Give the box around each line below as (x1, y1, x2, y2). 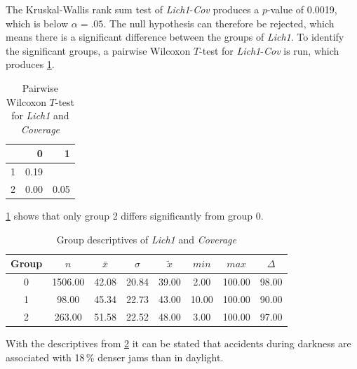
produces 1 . (6, 57, 55, 72)
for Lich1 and (11, 108, 69, 123)
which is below (6, 15, 69, 30)
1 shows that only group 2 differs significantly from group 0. (6, 208, 264, 223)
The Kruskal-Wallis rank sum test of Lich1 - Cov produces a (6, 2, 260, 16)
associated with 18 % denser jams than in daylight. (6, 349, 224, 364)
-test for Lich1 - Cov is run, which (199, 43, 339, 58)
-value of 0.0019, (267, 2, 337, 16)
